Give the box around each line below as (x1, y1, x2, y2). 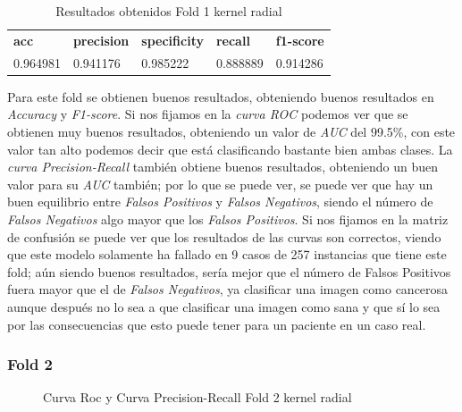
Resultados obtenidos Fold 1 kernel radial (55, 2, 282, 20)
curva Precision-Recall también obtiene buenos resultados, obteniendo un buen (7, 157, 439, 176)
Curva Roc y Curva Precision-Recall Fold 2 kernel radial (43, 388, 352, 407)
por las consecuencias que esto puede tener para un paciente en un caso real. (7, 315, 426, 333)
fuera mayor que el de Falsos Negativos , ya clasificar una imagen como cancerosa (7, 280, 449, 298)
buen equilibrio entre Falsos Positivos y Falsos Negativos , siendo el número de (7, 192, 433, 211)
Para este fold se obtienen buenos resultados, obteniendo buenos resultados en (7, 87, 434, 105)
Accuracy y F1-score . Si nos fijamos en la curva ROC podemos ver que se (7, 105, 408, 123)
